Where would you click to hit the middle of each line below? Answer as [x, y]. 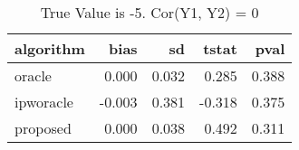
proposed [43, 128]
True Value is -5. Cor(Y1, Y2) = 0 [149, 12]
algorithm [50, 48]
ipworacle [44, 102]
